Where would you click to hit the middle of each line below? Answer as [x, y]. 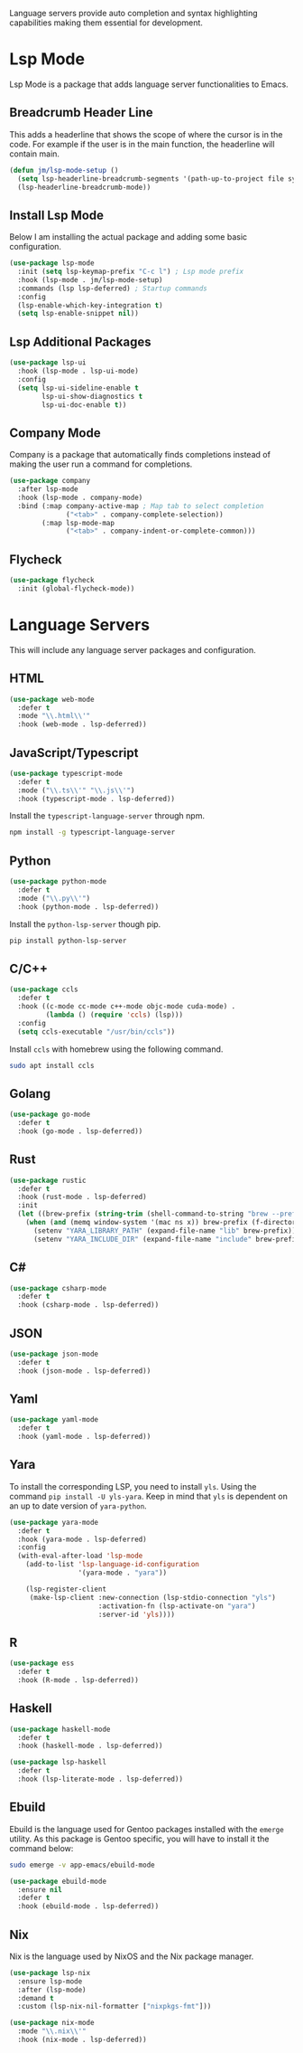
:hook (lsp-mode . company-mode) [80, 497]
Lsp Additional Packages [80, 341]
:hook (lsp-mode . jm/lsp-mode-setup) [91, 279]
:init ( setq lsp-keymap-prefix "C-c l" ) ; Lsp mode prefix [131, 272]
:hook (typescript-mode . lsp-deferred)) [96, 799]
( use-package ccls [44, 989]
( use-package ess [42, 1663]
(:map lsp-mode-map [78, 523]
